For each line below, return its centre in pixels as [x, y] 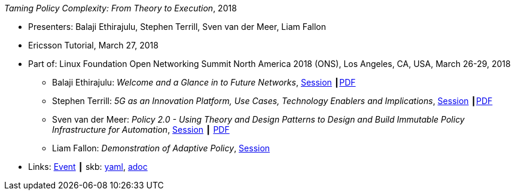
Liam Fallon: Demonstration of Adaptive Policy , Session [161, 148]
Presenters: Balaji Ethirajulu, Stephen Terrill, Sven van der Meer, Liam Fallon [177, 27]
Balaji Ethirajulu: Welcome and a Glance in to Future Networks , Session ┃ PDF [204, 82]
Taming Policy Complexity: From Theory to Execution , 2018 [121, 8]
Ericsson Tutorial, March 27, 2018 [93, 45]
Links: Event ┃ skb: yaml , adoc [88, 167]
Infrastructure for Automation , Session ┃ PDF [141, 130]
